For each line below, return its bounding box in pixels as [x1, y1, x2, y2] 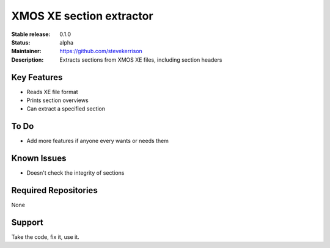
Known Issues [11, 153, 67, 164]
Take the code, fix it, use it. [11, 233, 79, 241]
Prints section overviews [26, 97, 89, 104]
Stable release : [11, 31, 51, 38]
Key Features [11, 72, 63, 82]
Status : [11, 38, 31, 46]
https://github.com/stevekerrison [59, 48, 143, 55]
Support [11, 217, 43, 227]
